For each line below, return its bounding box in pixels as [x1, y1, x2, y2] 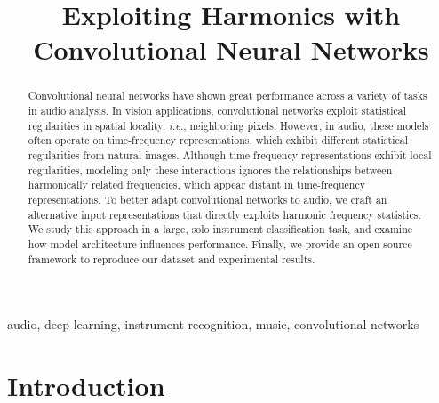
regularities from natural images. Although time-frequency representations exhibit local [28, 147, 432, 162]
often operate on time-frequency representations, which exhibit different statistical [28, 133, 408, 148]
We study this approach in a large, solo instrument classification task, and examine [28, 222, 413, 237]
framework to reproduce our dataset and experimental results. [28, 251, 315, 266]
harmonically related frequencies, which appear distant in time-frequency [28, 177, 365, 192]
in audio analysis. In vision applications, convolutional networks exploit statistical [28, 103, 407, 118]
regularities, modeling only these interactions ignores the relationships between [28, 162, 393, 177]
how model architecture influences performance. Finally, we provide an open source [28, 236, 412, 251]
